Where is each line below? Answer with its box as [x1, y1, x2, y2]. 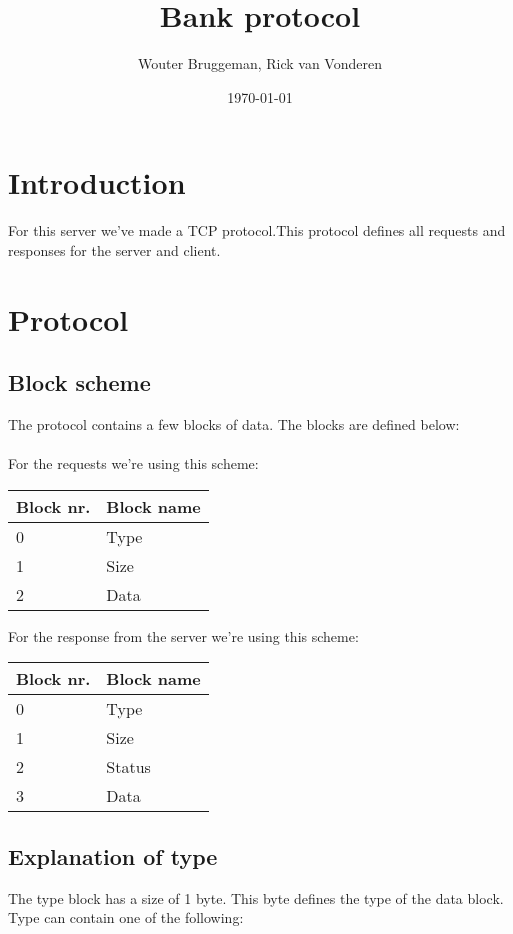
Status [106, 755, 151, 779]
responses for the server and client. [8, 239, 221, 260]
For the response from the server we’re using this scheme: [8, 625, 359, 646]
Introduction [8, 162, 186, 203]
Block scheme [8, 367, 151, 398]
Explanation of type [8, 840, 218, 871]
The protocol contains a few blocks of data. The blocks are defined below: [8, 414, 460, 435]
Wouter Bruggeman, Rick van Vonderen [138, 53, 382, 74]
